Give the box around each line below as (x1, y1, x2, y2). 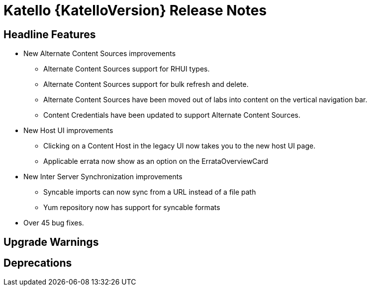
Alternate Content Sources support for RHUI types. (43, 65, 210, 73)
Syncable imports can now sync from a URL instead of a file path (43, 188, 256, 197)
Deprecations (3, 257, 72, 270)
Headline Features (3, 28, 96, 41)
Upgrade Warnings (3, 235, 99, 248)
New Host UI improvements (23, 126, 113, 135)
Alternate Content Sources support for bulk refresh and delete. (43, 80, 249, 89)
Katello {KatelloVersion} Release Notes (3, 2, 267, 19)
